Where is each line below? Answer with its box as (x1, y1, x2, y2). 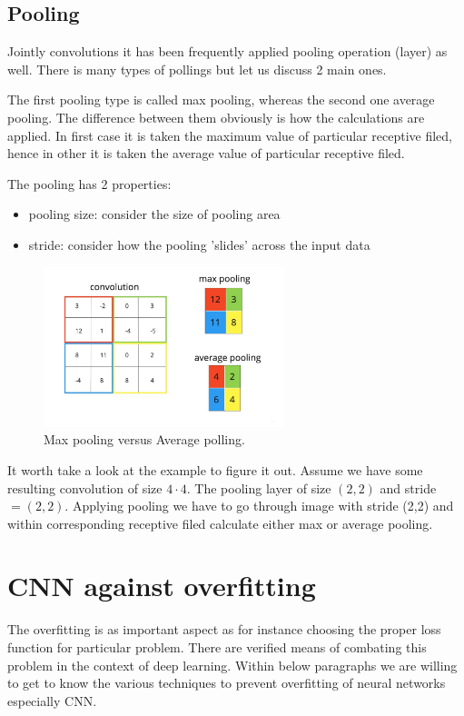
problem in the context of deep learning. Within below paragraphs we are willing (7, 655, 458, 674)
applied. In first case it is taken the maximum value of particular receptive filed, (7, 125, 452, 144)
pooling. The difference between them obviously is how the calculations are (7, 107, 425, 126)
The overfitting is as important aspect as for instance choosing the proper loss (7, 620, 441, 639)
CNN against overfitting (7, 567, 316, 604)
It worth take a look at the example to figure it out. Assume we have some (7, 460, 423, 479)
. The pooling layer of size (186, 478, 331, 497)
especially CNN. (7, 691, 97, 710)
